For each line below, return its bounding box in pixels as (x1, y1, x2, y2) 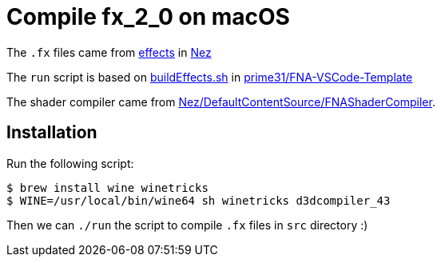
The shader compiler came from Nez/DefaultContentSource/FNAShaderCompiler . (6, 94, 435, 109)
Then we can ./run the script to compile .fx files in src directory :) (6, 217, 368, 232)
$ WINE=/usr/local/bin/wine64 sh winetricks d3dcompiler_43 (6, 193, 391, 207)
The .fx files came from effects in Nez (6, 45, 212, 59)
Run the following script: (6, 156, 134, 170)
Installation (6, 122, 97, 143)
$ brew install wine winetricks (6, 181, 209, 194)
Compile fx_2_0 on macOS (6, 3, 290, 30)
